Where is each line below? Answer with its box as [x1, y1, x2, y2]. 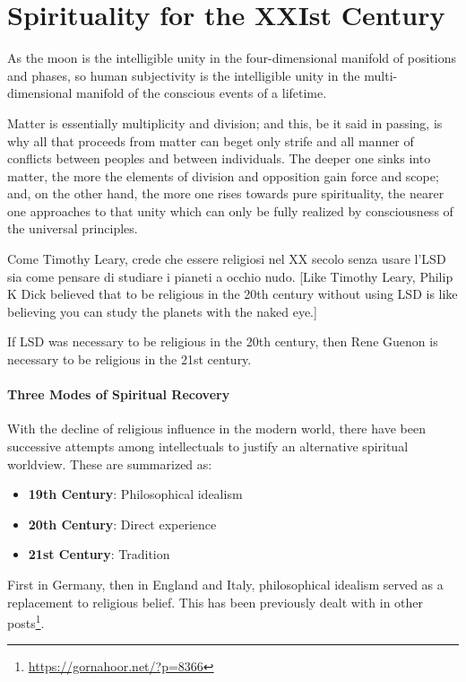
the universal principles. [7, 219, 138, 238]
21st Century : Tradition [28, 545, 170, 564]
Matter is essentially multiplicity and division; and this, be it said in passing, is [7, 113, 443, 132]
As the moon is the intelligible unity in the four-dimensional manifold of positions [7, 48, 456, 67]
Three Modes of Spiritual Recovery [7, 385, 230, 404]
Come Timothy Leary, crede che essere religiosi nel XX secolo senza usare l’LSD [7, 249, 446, 268]
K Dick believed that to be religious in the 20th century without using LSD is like [7, 284, 458, 303]
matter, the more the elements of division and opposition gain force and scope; [7, 166, 439, 185]
